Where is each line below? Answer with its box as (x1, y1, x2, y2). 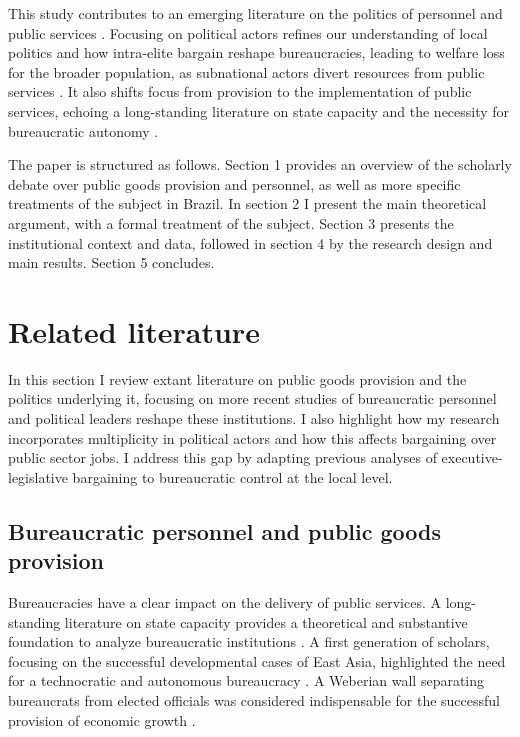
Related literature (8, 310, 260, 351)
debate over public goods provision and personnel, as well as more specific (8, 173, 461, 194)
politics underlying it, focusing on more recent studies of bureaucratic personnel (8, 388, 497, 409)
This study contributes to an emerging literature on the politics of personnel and (8, 3, 503, 23)
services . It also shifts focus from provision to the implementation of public (8, 81, 472, 102)
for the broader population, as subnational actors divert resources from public (8, 61, 485, 82)
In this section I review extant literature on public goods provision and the (8, 368, 467, 389)
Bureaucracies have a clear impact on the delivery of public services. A (8, 592, 442, 612)
